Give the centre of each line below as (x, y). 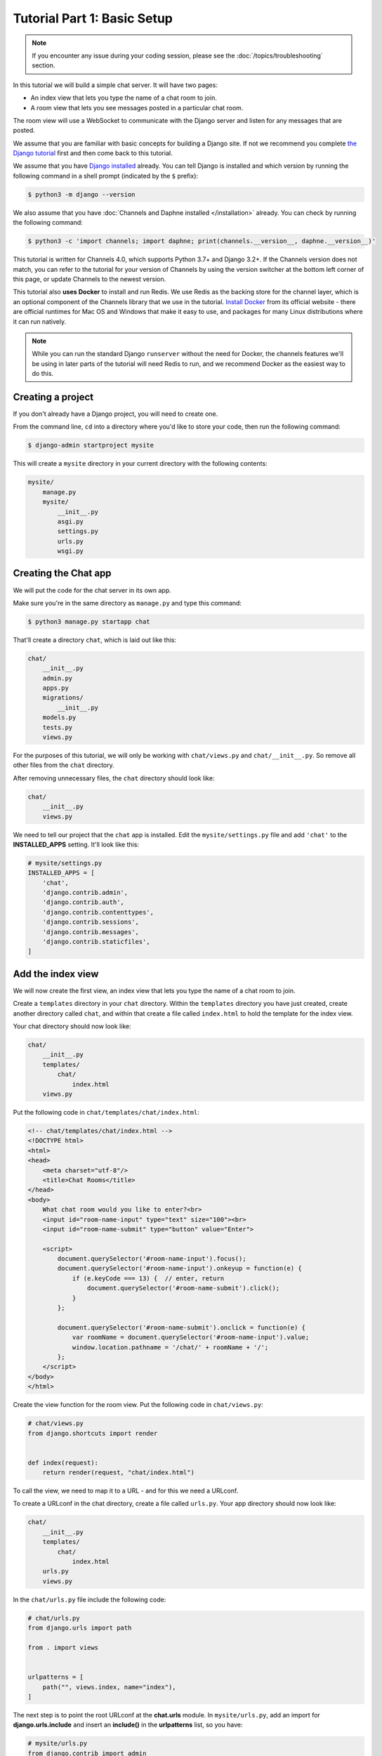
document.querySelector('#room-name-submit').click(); (183, 1288)
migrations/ (63, 698)
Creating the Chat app (62, 574)
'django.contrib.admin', (85, 893)
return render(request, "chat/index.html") (118, 1473)
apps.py (56, 688)
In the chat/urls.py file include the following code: (90, 1599)
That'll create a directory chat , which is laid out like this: (95, 640)
